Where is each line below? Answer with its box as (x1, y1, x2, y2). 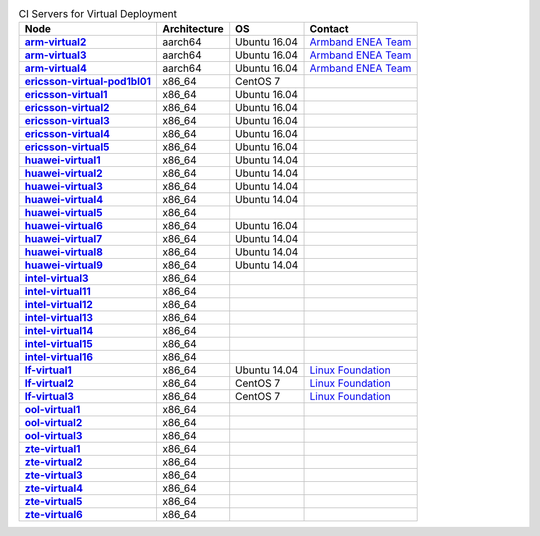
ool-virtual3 (24, 429, 83, 443)
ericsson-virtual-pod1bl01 (24, 75, 152, 89)
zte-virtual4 (24, 481, 84, 495)
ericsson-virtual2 (24, 101, 110, 115)
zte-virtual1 (24, 442, 81, 456)
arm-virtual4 (24, 61, 87, 75)
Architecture (161, 22, 224, 36)
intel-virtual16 (24, 350, 94, 364)
